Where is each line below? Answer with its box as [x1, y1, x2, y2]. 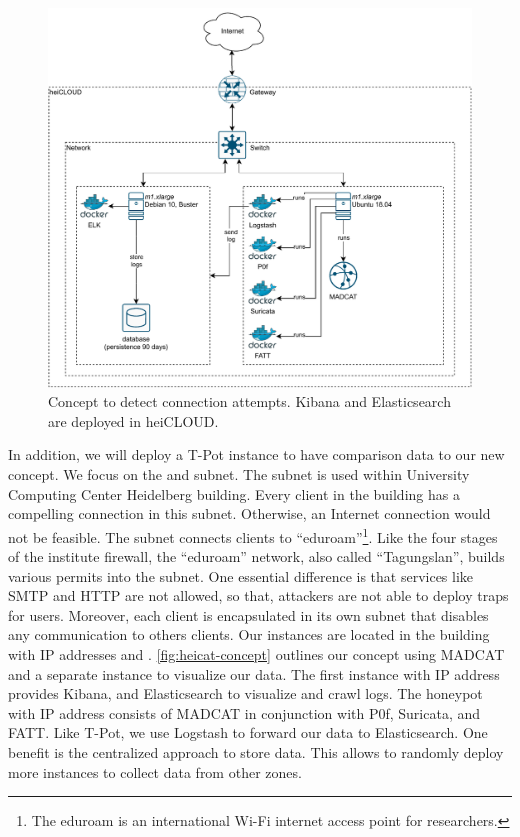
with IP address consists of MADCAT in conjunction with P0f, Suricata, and [8, 702, 481, 723]
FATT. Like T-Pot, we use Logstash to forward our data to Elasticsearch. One [8, 722, 488, 743]
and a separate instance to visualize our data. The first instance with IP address [8, 663, 500, 684]
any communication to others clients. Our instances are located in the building [8, 624, 490, 645]
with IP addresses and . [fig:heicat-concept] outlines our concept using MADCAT [8, 644, 505, 665]
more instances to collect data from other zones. [8, 761, 302, 782]
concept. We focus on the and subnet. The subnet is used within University [8, 464, 470, 485]
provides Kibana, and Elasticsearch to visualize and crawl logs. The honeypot [8, 683, 483, 704]
